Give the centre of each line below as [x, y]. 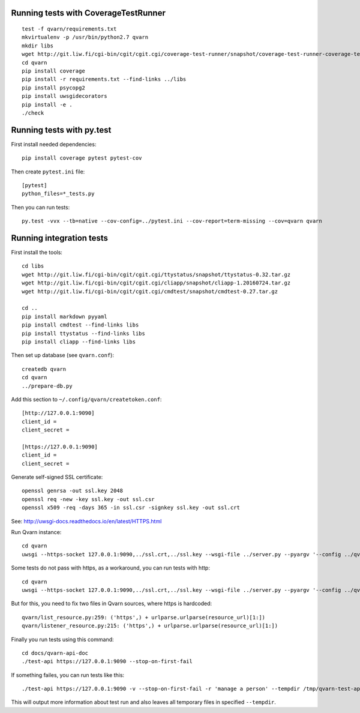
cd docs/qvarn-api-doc [55, 653]
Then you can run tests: [40, 207]
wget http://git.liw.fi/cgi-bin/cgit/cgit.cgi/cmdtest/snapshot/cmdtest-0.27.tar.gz [150, 291]
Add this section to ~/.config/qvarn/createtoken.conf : [86, 399]
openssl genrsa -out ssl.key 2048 [72, 491]
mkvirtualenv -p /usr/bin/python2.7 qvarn [85, 37]
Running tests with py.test [61, 130]
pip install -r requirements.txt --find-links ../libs [104, 79]
